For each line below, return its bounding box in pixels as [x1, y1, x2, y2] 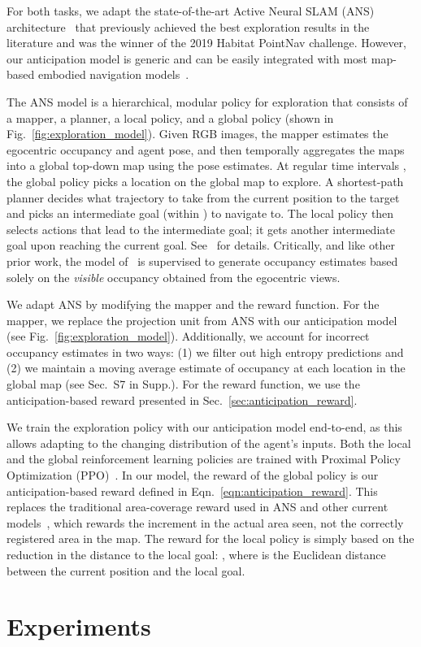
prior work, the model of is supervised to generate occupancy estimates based [7, 252, 398, 269]
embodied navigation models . [37, 66, 189, 83]
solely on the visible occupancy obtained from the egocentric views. [7, 268, 341, 285]
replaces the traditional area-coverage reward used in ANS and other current [7, 498, 388, 515]
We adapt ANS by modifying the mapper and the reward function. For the [7, 296, 380, 313]
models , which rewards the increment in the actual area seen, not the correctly [7, 514, 404, 531]
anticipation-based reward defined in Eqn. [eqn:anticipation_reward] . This [7, 482, 378, 499]
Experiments [7, 610, 151, 643]
